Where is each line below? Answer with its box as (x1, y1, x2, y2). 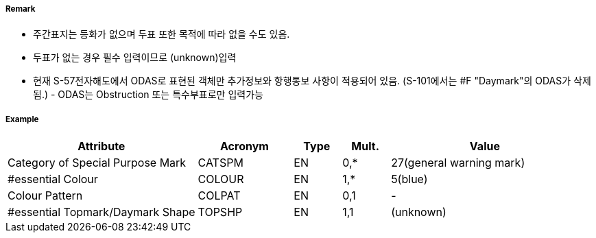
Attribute (78, 139, 126, 154)
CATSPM (198, 156, 243, 170)
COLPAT (198, 189, 241, 203)
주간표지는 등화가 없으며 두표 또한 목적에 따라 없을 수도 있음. (33, 28, 290, 40)
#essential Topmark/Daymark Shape (8, 205, 195, 219)
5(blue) (391, 172, 428, 187)
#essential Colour (8, 172, 98, 187)
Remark (5, 4, 36, 14)
